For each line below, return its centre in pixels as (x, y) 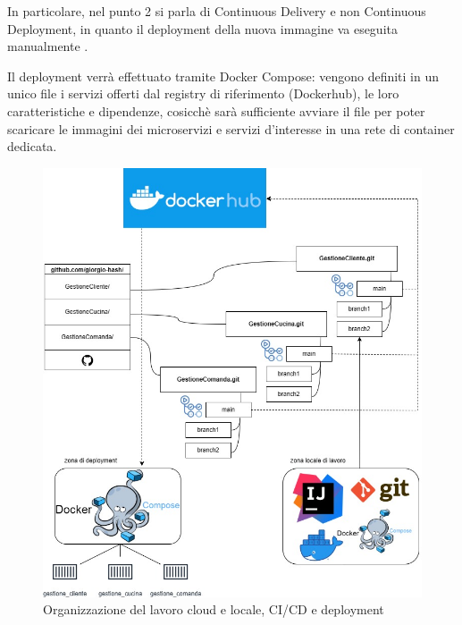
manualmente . (48, 46)
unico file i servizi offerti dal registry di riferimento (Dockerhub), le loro (203, 93)
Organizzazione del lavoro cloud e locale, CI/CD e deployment (214, 609)
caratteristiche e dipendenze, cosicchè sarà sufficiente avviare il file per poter (216, 110)
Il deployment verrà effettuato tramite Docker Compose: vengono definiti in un (223, 76)
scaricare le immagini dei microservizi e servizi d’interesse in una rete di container (231, 128)
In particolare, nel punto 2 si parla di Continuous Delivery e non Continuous (217, 11)
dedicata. (32, 146)
